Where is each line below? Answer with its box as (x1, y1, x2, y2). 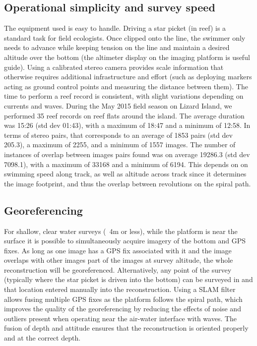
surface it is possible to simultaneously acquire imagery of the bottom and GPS (4, 235, 246, 246)
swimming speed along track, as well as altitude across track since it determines (4, 169, 247, 179)
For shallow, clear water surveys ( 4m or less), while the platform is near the (4, 226, 238, 236)
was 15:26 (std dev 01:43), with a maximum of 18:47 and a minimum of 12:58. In (4, 120, 251, 130)
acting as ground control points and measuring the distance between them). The (4, 81, 248, 91)
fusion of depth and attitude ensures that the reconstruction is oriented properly (4, 323, 249, 333)
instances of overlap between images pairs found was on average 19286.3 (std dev (4, 149, 250, 159)
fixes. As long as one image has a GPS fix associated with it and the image (4, 245, 232, 255)
